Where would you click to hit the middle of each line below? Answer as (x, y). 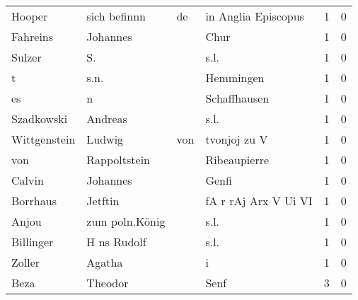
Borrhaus (34, 201)
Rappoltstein (118, 160)
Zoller (26, 262)
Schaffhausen (237, 98)
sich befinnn (116, 16)
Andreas (107, 119)
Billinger (33, 242)
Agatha (105, 262)
